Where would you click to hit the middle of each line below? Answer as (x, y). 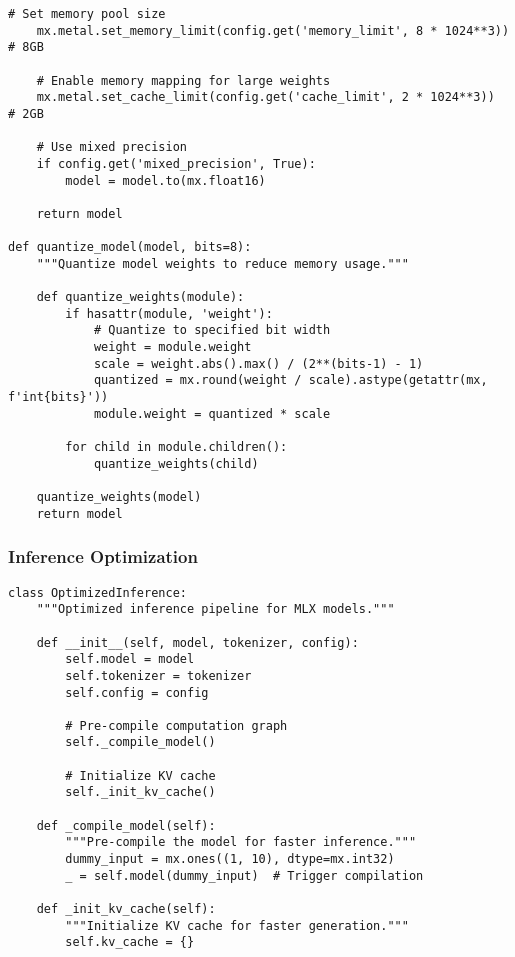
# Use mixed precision (111, 147)
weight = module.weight (172, 347)
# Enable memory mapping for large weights (183, 80)
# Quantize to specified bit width (212, 330)
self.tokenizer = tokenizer (158, 675)
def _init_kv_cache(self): (126, 909)
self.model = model (130, 659)
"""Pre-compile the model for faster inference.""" (241, 842)
